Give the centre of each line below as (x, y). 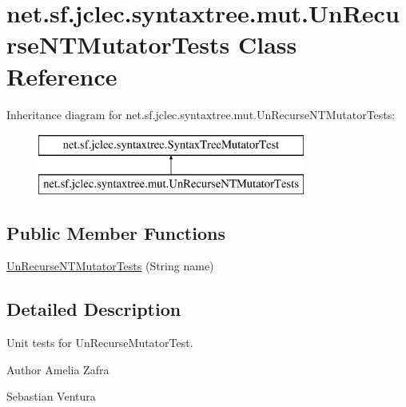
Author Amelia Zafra (58, 369)
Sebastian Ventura (51, 396)
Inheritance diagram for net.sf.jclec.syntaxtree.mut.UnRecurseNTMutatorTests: (201, 114)
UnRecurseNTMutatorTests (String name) (110, 266)
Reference (62, 76)
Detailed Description (94, 309)
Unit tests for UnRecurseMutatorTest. (100, 343)
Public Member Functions (116, 232)
